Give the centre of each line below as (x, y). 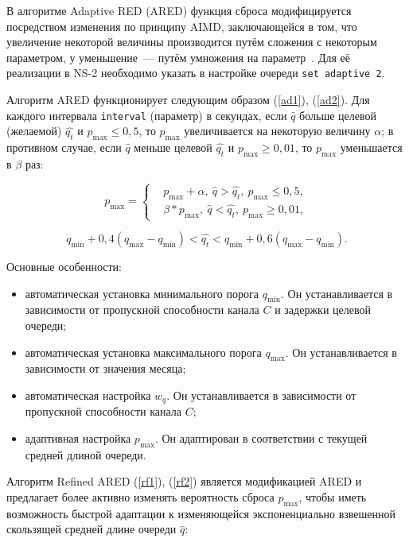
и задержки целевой (323, 310)
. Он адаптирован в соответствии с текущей (261, 438)
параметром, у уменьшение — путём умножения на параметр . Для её (178, 57)
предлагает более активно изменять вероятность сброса (140, 497)
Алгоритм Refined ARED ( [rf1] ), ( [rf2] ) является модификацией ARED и (184, 481)
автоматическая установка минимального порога (142, 293)
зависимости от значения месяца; (105, 368)
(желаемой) (34, 131)
